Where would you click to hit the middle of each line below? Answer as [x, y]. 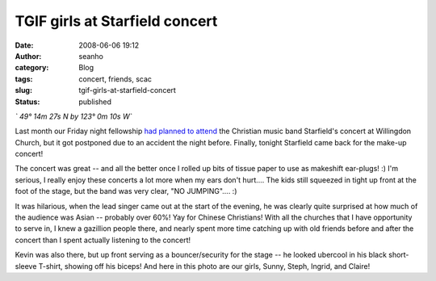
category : [32, 68]
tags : [24, 79]
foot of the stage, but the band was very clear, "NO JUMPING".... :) [126, 191]
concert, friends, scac [115, 79]
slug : [23, 90]
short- [399, 255]
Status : [27, 102]
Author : [28, 56]
